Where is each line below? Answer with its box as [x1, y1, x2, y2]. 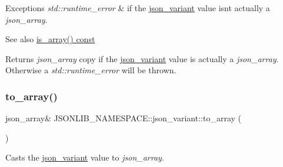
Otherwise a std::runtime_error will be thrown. [5, 64, 177, 76]
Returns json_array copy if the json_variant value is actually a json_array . [5, 52, 279, 64]
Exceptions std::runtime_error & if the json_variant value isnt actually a [5, 2, 270, 13]
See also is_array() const [5, 33, 95, 45]
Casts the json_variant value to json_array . [5, 151, 164, 163]
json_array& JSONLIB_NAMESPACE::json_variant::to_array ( [5, 112, 241, 124]
